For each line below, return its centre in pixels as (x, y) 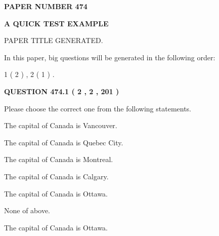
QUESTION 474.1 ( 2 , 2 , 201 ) (62, 91)
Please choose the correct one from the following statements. (98, 108)
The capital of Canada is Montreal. (59, 159)
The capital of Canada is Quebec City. (64, 142)
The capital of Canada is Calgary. (56, 176)
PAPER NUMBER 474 (46, 6)
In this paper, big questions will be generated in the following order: (110, 57)
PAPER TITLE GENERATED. (54, 40)
